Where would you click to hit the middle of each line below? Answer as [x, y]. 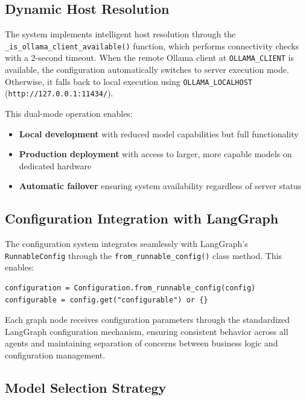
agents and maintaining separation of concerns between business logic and [142, 343]
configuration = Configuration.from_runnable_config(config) [130, 288]
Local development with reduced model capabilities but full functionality [159, 133]
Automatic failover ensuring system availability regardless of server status [160, 186]
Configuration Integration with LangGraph [142, 218]
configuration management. [55, 355]
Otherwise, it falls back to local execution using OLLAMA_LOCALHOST [129, 81]
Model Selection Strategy [86, 387]
